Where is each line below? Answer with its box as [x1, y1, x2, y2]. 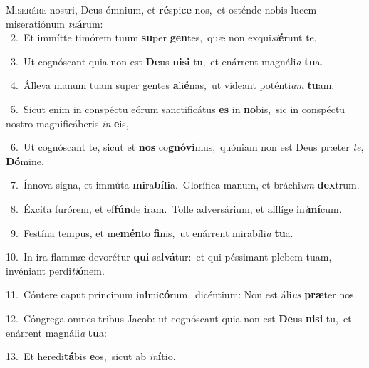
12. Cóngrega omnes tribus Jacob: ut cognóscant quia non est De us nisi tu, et [6, 310, 352, 325]
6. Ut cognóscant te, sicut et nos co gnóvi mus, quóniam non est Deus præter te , [10, 140, 364, 154]
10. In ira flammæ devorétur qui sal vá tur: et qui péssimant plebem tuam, [6, 249, 332, 264]
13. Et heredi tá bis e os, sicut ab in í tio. [6, 349, 176, 364]
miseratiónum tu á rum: [6, 16, 103, 31]
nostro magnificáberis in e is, [6, 115, 129, 130]
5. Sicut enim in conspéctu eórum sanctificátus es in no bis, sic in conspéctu [10, 101, 345, 116]
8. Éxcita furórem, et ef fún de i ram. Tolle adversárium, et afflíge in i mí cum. [10, 201, 342, 216]
